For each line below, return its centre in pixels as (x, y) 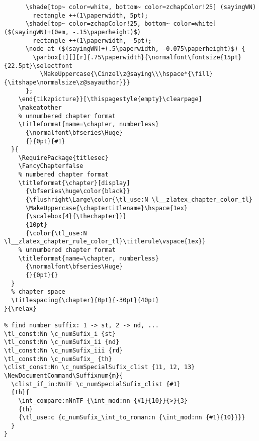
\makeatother (40, 107)
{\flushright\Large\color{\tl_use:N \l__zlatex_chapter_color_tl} (139, 200)
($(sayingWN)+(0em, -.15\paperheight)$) (73, 32)
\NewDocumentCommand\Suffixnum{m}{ (64, 375)
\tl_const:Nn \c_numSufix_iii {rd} (64, 350)
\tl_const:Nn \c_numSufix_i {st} (60, 334)
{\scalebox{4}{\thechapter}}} (76, 216)
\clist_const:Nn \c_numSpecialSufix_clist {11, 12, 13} (100, 367)
